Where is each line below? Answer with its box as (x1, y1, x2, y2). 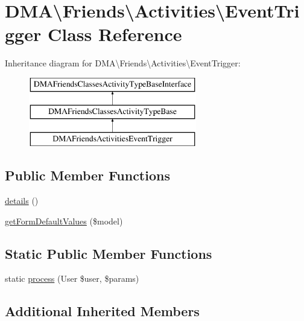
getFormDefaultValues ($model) (5, 214, 123, 227)
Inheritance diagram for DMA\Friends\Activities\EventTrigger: (5, 57, 241, 69)
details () (5, 194, 39, 207)
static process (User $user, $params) (5, 272, 139, 285)
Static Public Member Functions (5, 244, 212, 262)
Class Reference (47, 22, 182, 46)
